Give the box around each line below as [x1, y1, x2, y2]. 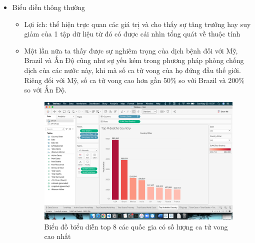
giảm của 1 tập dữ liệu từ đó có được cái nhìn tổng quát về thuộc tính [24, 28, 240, 39]
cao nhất [44, 231, 71, 241]
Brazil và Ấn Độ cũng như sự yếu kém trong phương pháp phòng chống [24, 55, 244, 65]
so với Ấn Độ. [24, 84, 66, 95]
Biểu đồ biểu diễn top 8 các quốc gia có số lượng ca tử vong [44, 221, 228, 231]
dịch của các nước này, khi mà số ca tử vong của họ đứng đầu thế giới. [24, 64, 241, 75]
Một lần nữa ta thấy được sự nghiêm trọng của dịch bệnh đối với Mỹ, [24, 45, 238, 55]
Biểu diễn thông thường [12, 2, 85, 12]
